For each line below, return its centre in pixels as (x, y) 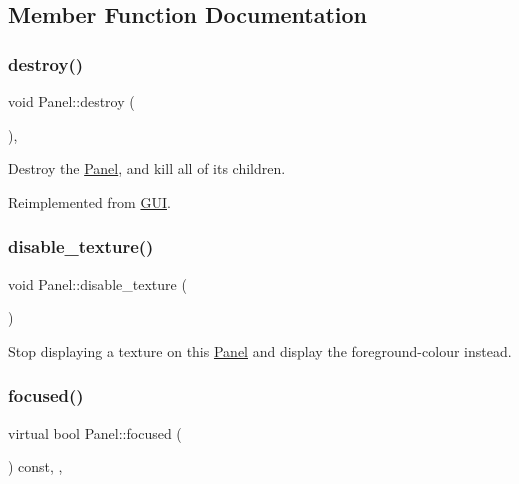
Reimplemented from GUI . (89, 201)
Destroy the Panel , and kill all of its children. (147, 168)
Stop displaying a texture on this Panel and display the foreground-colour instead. (260, 350)
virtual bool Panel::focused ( (95, 432)
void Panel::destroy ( (71, 101)
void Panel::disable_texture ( (97, 283)
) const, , (35, 466)
